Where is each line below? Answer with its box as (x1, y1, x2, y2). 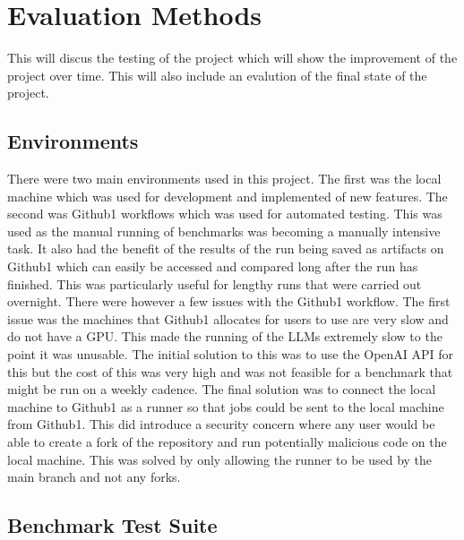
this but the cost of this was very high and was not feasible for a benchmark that (7, 362, 453, 381)
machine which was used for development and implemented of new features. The (7, 186, 448, 205)
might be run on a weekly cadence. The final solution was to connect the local (7, 380, 436, 399)
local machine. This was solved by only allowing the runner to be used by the (7, 450, 433, 468)
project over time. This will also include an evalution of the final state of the (7, 65, 427, 84)
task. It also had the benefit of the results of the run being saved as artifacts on (7, 239, 444, 258)
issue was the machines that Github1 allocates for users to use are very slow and (7, 309, 449, 328)
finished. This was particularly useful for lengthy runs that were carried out (7, 274, 422, 293)
